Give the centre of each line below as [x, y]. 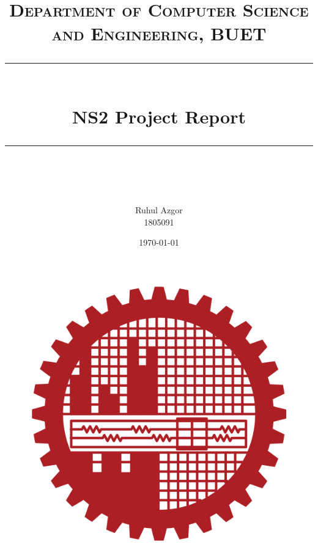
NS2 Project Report [159, 116]
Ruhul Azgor [159, 210]
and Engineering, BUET [159, 33]
